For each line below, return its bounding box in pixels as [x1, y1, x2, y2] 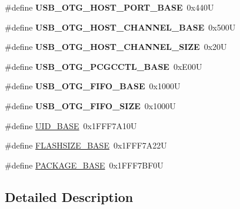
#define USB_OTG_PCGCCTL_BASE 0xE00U [5, 60, 202, 72]
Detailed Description [5, 187, 134, 205]
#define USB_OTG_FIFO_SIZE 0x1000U [5, 99, 176, 112]
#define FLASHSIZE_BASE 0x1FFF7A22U [5, 139, 167, 151]
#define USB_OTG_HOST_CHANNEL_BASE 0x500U [5, 21, 236, 33]
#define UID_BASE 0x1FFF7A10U [5, 119, 137, 132]
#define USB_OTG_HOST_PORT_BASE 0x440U [5, 1, 214, 13]
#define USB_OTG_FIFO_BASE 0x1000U [5, 80, 181, 92]
